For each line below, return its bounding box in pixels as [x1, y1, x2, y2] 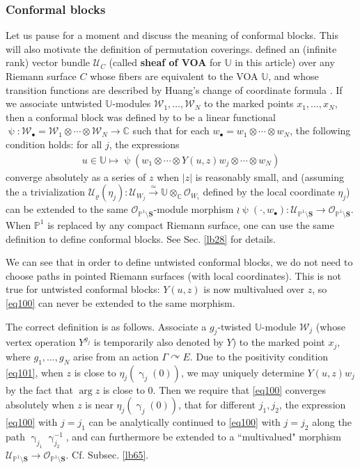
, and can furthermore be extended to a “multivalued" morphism [65, 429, 341, 443]
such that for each [132, 123, 210, 138]
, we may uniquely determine [180, 365, 304, 379]
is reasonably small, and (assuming [195, 169, 344, 184]
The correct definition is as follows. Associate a [6, 319, 207, 333]
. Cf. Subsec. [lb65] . [65, 447, 149, 461]
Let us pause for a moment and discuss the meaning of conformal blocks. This [6, 28, 338, 42]
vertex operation [6, 335, 76, 349]
